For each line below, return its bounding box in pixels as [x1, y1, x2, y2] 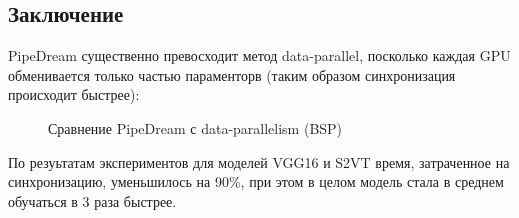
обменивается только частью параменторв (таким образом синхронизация [8, 64, 456, 85]
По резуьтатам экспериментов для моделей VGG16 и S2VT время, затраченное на [8, 151, 510, 172]
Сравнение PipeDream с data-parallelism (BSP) [48, 117, 343, 138]
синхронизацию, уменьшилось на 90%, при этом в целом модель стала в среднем [8, 171, 504, 192]
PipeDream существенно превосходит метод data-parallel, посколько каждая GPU [8, 45, 511, 66]
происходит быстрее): [8, 84, 140, 105]
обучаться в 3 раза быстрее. [8, 190, 177, 211]
